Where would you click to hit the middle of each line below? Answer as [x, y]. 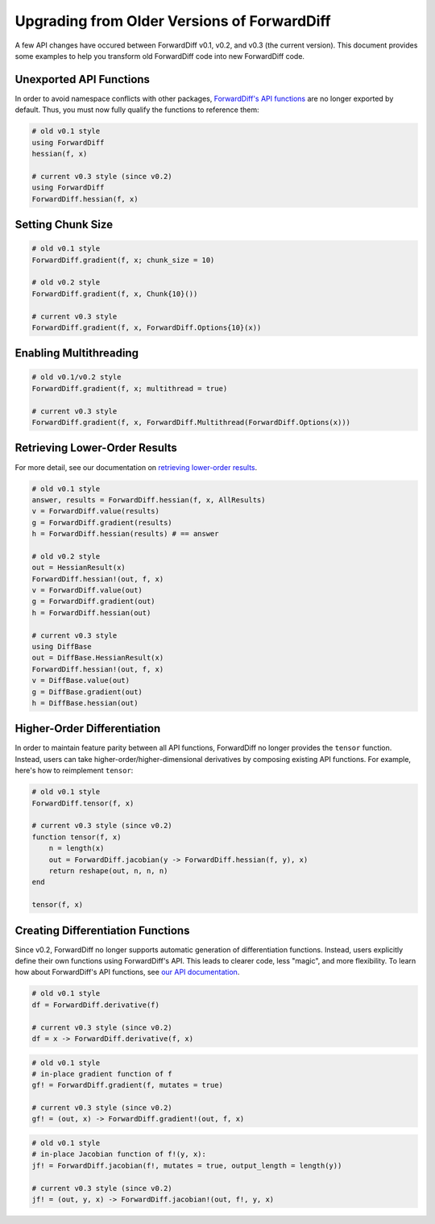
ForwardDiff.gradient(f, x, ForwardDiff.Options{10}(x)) [147, 327]
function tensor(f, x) [77, 837]
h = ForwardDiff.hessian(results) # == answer [125, 534]
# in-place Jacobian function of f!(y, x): [119, 1154]
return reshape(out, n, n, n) [108, 870]
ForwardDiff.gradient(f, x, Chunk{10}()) [115, 294]
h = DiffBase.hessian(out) [85, 703]
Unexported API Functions [83, 79]
